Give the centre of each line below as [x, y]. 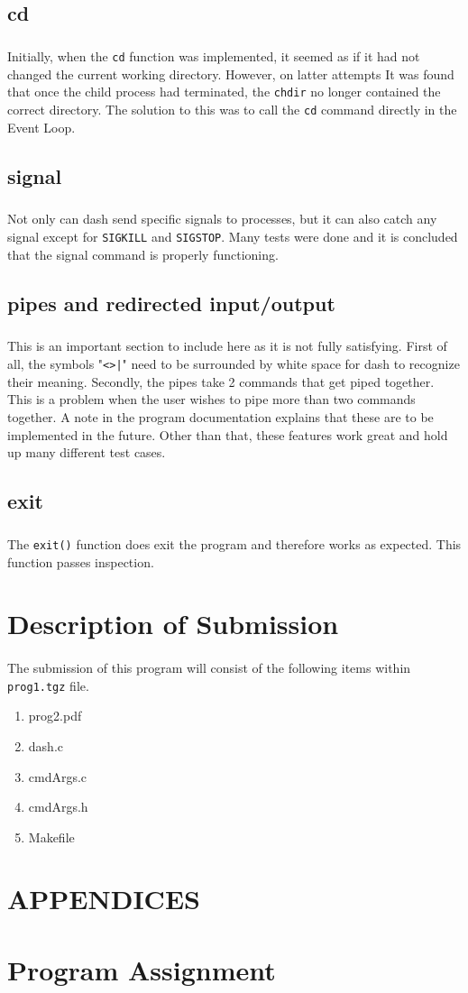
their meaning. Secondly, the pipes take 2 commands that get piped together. [221, 381]
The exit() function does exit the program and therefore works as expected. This [234, 543]
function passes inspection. [81, 561]
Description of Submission [173, 624]
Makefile [51, 837]
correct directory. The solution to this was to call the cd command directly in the [232, 110]
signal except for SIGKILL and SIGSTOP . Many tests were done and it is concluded [233, 237]
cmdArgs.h [58, 807]
